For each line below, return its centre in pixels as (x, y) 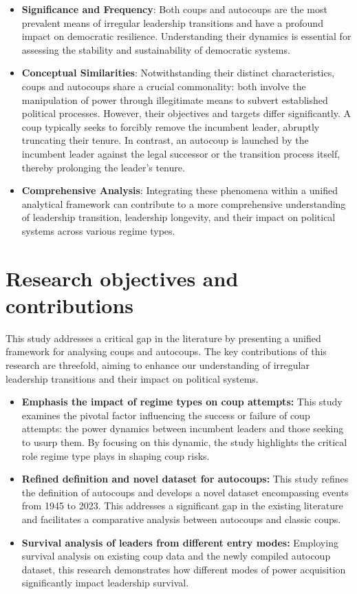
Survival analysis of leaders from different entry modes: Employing (180, 542)
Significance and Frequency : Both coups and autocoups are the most (174, 9)
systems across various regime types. (98, 230)
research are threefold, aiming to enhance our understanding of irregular (158, 365)
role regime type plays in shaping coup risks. (116, 455)
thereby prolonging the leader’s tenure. (103, 167)
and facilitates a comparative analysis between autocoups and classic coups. (181, 519)
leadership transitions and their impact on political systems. (132, 378)
